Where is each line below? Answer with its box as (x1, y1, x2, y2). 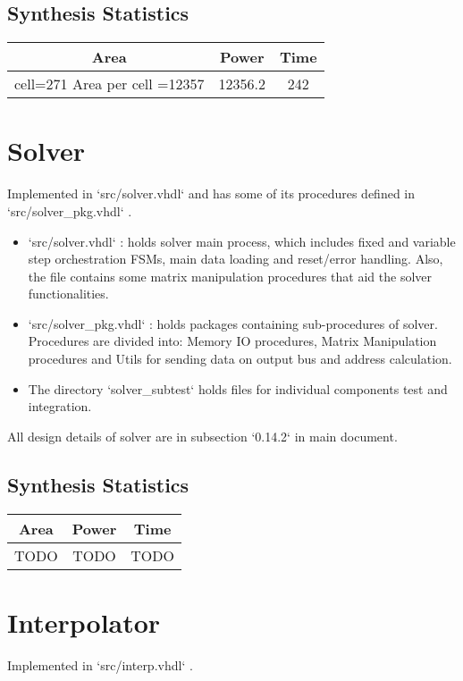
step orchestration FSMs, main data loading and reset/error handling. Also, (28, 249, 443, 268)
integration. (28, 397, 92, 416)
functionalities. (28, 284, 109, 303)
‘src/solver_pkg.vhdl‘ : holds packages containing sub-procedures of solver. (28, 314, 438, 332)
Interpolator (7, 603, 161, 640)
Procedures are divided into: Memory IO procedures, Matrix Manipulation (28, 332, 437, 350)
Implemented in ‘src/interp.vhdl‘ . (7, 655, 193, 674)
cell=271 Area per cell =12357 (14, 73, 205, 95)
